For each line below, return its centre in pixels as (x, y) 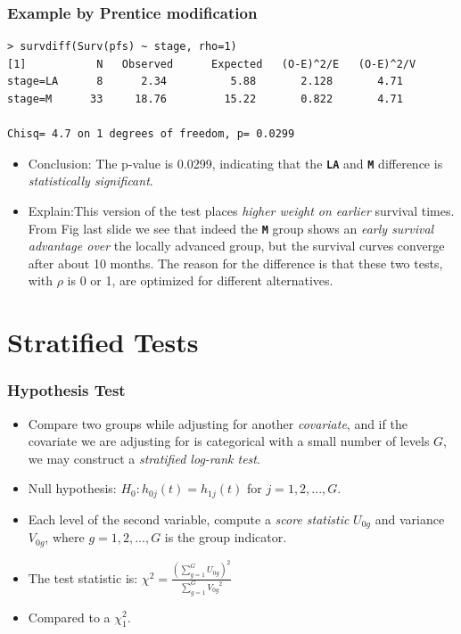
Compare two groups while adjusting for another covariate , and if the (218, 423)
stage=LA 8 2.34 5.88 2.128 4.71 (205, 82)
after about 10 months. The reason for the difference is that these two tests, (235, 263)
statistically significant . (91, 181)
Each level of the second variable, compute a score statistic (189, 519)
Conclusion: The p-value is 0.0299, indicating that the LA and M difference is (235, 163)
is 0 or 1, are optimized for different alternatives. (200, 280)
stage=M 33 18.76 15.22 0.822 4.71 (205, 99)
